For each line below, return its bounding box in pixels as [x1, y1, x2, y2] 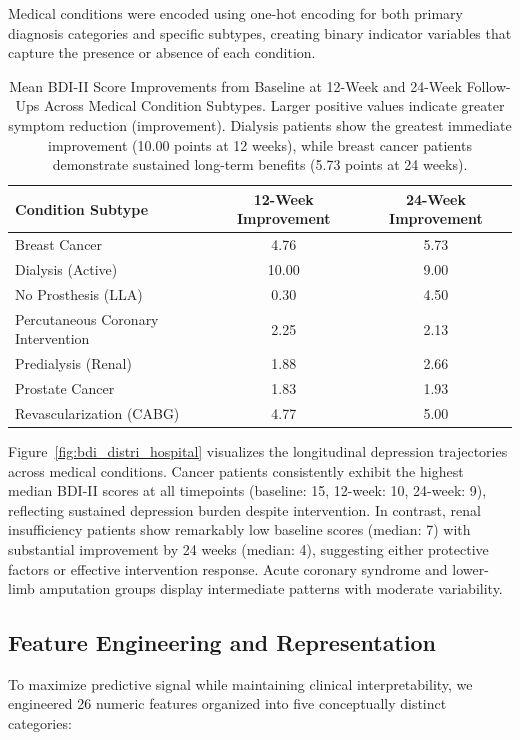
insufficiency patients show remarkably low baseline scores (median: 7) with [8, 519, 471, 540]
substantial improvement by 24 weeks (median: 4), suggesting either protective [8, 538, 489, 559]
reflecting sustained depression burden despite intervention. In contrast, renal [8, 499, 481, 520]
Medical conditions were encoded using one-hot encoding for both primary [8, 3, 463, 23]
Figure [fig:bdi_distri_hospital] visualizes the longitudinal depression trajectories [8, 440, 508, 461]
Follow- [466, 75, 511, 96]
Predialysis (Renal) [15, 353, 132, 374]
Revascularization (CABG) [15, 402, 180, 423]
